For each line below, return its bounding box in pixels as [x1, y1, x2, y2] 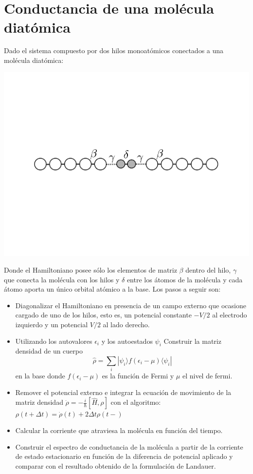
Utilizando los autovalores [15, 336, 92, 346]
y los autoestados [101, 336, 153, 346]
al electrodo [212, 310, 247, 320]
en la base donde [15, 371, 65, 381]
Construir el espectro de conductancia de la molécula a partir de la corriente [15, 441, 243, 452]
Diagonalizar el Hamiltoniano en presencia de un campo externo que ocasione [15, 300, 246, 310]
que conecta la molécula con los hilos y [4, 274, 120, 284]
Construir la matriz [163, 336, 221, 346]
